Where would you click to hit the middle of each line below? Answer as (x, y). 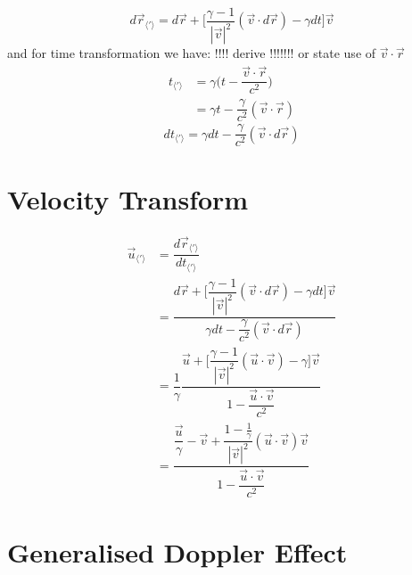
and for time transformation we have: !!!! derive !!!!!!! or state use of (192, 53)
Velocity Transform (128, 198)
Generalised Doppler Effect (177, 551)
